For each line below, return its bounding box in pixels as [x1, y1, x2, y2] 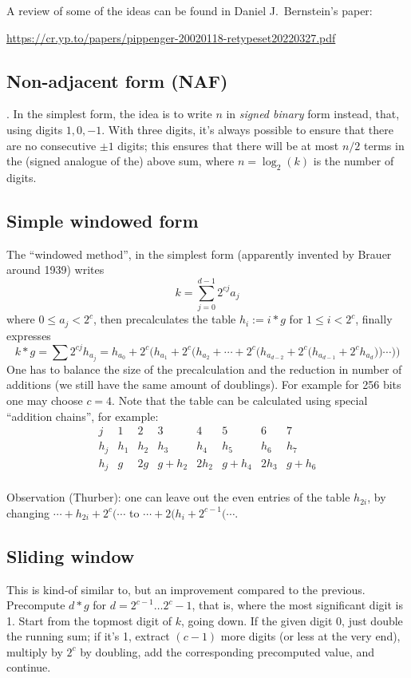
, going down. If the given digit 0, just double [181, 612, 403, 628]
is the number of [313, 153, 394, 169]
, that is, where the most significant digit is [192, 597, 403, 613]
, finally [355, 311, 393, 327]
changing [6, 504, 50, 521]
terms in [364, 137, 405, 153]
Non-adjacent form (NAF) [6, 68, 228, 93]
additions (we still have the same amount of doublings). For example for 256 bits [6, 376, 401, 393]
